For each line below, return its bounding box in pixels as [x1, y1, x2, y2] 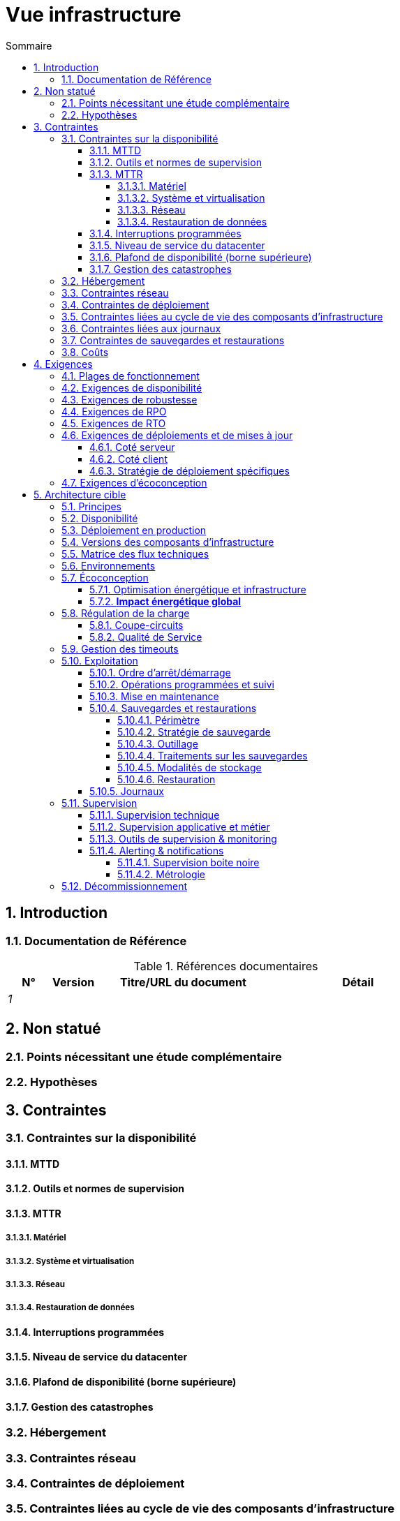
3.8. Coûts [61, 346, 109, 358]
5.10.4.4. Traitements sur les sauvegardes [117, 749, 308, 762]
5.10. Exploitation [61, 654, 138, 667]
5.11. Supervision [61, 796, 138, 809]
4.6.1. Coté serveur [89, 440, 175, 453]
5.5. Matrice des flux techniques [61, 547, 209, 560]
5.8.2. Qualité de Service [89, 630, 202, 643]
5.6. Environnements [61, 559, 156, 572]
